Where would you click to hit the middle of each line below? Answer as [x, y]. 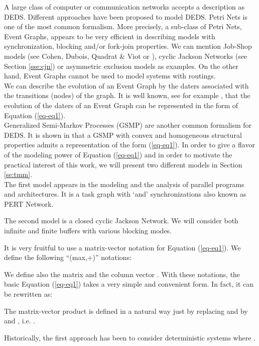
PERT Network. [29, 203]
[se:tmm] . [18, 174]
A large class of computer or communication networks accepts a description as [124, 7]
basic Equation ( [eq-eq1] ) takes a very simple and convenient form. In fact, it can [129, 284]
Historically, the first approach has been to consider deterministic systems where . [130, 337]
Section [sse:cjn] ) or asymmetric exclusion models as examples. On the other [121, 66]
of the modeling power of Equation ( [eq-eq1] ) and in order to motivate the [118, 154]
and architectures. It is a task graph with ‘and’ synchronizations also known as [125, 194]
